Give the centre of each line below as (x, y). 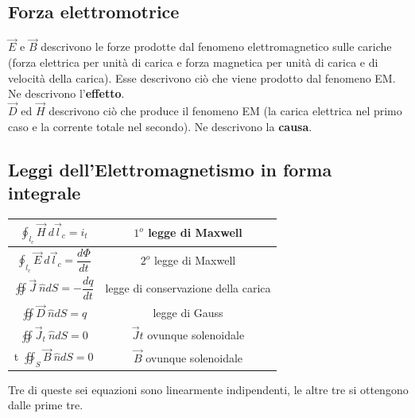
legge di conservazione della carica (188, 287)
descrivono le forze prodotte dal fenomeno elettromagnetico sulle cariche (216, 46)
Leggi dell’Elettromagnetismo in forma (170, 169)
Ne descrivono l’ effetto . (66, 93)
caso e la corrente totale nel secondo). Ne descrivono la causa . (160, 126)
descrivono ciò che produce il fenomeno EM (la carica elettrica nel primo (225, 111)
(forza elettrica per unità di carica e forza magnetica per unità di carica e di (193, 62)
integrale (45, 192)
